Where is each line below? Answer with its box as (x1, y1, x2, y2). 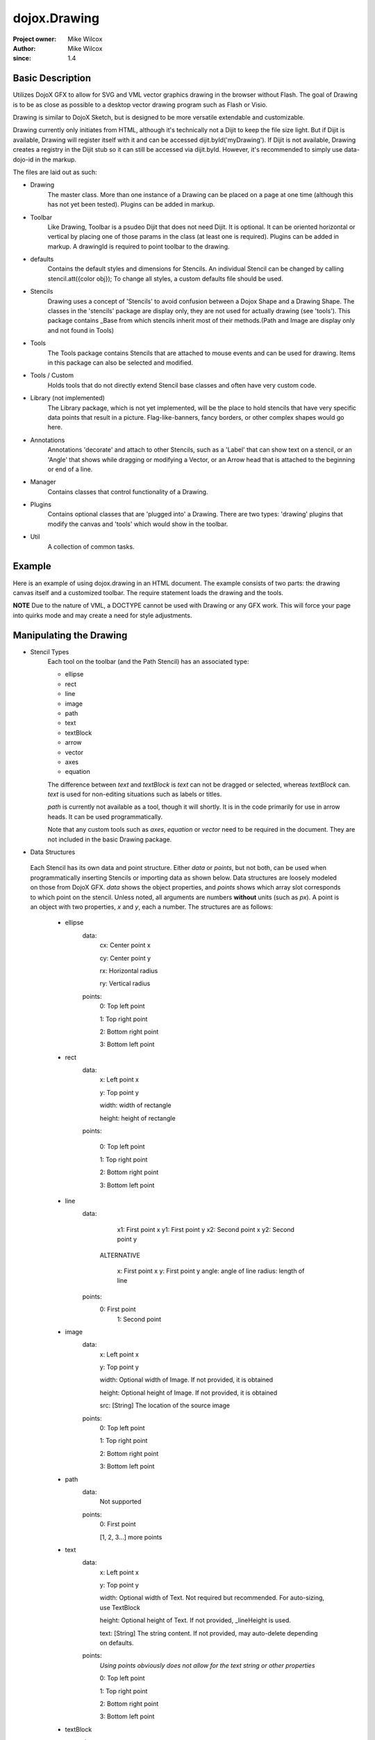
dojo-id (12, 155, 34, 164)
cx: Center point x (99, 941, 151, 949)
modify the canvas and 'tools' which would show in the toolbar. (47, 519, 228, 528)
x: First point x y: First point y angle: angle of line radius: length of (117, 1267, 305, 1275)
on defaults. (99, 1639, 134, 1647)
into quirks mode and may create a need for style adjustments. (12, 611, 192, 619)
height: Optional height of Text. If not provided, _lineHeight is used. (99, 1616, 292, 1624)
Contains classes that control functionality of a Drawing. (47, 487, 208, 496)
